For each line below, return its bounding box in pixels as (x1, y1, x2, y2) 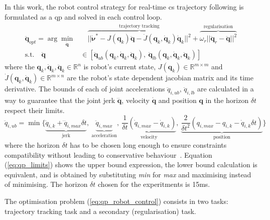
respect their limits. (5, 104, 65, 115)
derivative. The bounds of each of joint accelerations (5, 83, 165, 94)
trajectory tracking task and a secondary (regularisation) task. (5, 205, 196, 216)
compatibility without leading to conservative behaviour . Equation (5, 149, 212, 160)
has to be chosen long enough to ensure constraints (70, 140, 227, 150)
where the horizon (5, 140, 60, 150)
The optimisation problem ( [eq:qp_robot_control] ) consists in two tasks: (5, 195, 228, 206)
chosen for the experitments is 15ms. (98, 179, 210, 189)
